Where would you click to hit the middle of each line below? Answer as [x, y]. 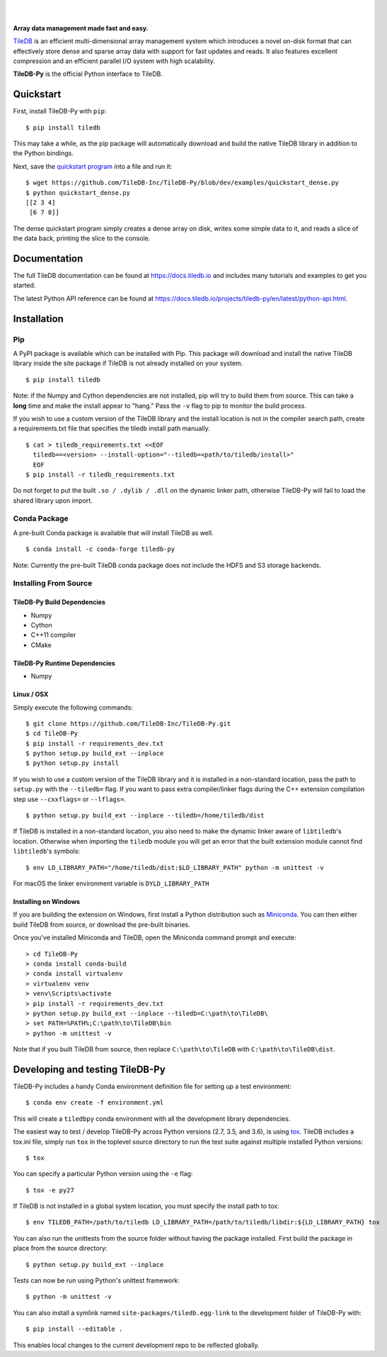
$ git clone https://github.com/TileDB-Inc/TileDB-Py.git [128, 724]
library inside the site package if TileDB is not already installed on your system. [128, 363]
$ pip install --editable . [74, 1329]
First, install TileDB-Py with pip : [60, 111]
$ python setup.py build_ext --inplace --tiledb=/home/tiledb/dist [145, 816]
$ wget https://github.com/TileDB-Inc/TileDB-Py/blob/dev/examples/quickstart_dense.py [183, 183]
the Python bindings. [43, 153]
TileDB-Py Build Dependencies [59, 602]
